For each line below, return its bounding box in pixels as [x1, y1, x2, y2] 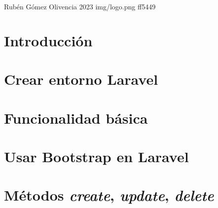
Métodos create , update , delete [4, 185, 214, 206]
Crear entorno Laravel [4, 69, 158, 89]
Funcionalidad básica [4, 107, 148, 128]
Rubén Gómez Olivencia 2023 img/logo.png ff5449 [4, 1, 156, 11]
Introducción [4, 30, 93, 50]
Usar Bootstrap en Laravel [4, 146, 189, 166]
